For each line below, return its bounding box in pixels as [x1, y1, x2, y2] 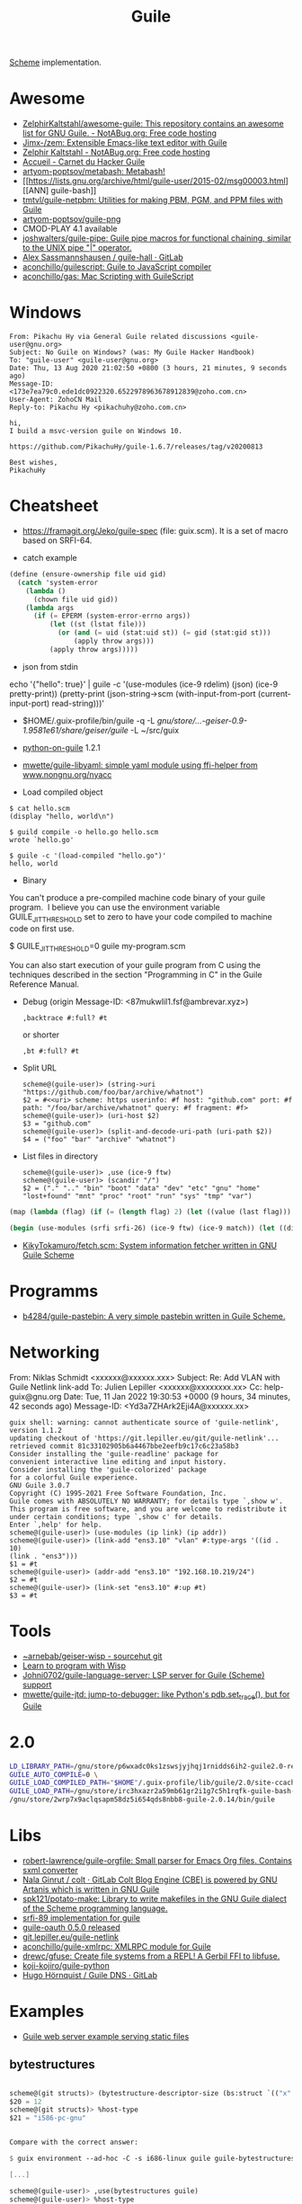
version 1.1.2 [9, 1426, 63, 1435]
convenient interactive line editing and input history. [9, 1457, 227, 1466]
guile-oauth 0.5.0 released [22, 1922, 121, 1933]
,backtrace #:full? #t [22, 1014, 108, 1023]
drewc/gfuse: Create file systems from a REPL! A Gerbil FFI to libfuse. [22, 1951, 280, 1961]
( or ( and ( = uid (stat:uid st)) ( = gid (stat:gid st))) [57, 628, 271, 637]
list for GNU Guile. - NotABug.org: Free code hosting [22, 128, 218, 138]
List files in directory [22, 1151, 99, 1161]
